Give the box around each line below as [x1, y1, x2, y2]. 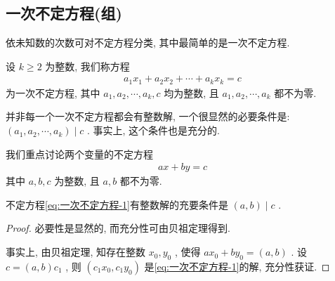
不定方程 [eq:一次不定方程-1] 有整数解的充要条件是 [6, 197, 228, 211]
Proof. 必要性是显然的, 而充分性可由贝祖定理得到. [6, 221, 230, 235]
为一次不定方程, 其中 [6, 85, 100, 100]
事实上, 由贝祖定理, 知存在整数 [6, 244, 146, 259]
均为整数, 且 [164, 85, 219, 100]
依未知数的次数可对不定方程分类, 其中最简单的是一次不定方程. [6, 35, 290, 50]
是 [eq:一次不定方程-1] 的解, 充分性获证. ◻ [144, 259, 330, 273]
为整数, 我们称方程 [45, 58, 130, 73]
